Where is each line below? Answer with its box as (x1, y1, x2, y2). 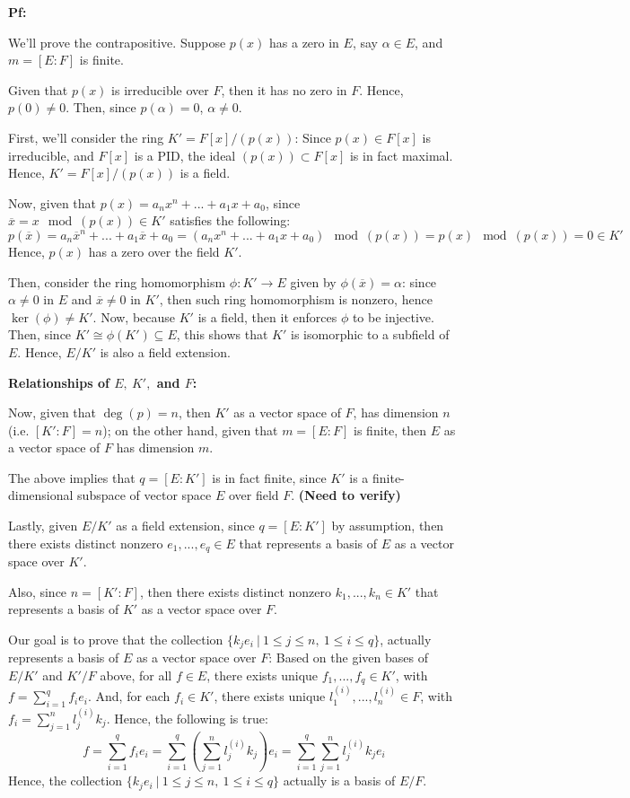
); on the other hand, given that (102, 420, 278, 439)
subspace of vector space (77, 486, 212, 504)
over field (228, 486, 279, 504)
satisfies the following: (170, 211, 291, 230)
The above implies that (8, 468, 136, 487)
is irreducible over (111, 80, 209, 99)
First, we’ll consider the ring (8, 127, 164, 146)
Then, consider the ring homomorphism (8, 272, 226, 291)
